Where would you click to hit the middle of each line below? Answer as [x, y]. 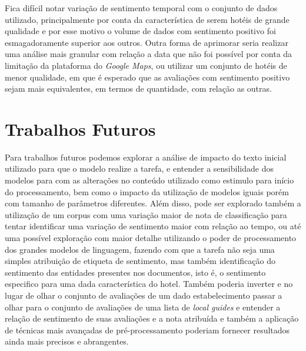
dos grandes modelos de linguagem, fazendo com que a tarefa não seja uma [140, 249]
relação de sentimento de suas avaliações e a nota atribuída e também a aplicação [152, 318]
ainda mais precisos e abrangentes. [67, 341]
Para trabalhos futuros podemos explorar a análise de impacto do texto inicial [146, 157]
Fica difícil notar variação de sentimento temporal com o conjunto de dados [141, 8]
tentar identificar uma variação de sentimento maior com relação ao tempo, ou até [153, 226]
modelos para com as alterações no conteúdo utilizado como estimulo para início [149, 180]
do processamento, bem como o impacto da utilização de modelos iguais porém [147, 191]
